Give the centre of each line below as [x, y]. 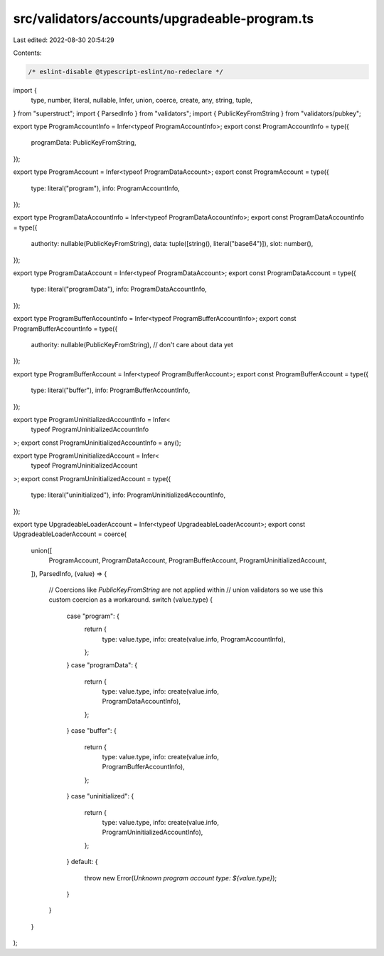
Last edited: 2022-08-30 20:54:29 [64, 40]
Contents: [27, 53]
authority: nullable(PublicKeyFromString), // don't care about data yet [132, 344]
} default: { [82, 862]
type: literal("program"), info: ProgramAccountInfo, [106, 188]
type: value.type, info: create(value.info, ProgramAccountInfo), [194, 639]
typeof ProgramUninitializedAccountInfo [90, 430]
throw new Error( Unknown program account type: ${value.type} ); [181, 878]
